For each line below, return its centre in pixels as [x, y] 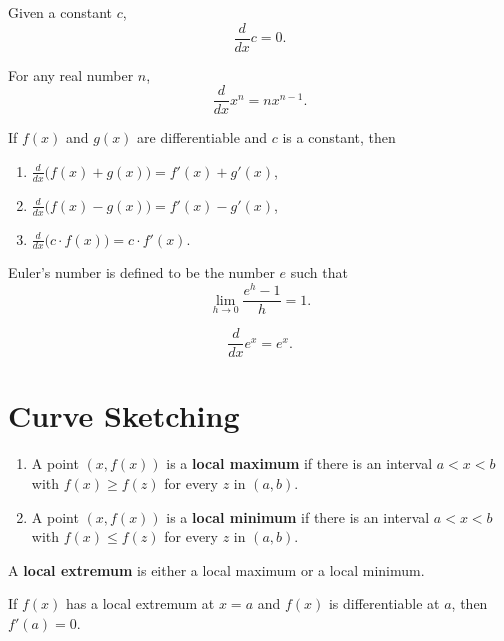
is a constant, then [339, 137]
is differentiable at [384, 603]
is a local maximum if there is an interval [299, 463]
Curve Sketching [124, 415]
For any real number [71, 74]
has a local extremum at [140, 603]
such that [319, 272]
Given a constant [60, 12]
